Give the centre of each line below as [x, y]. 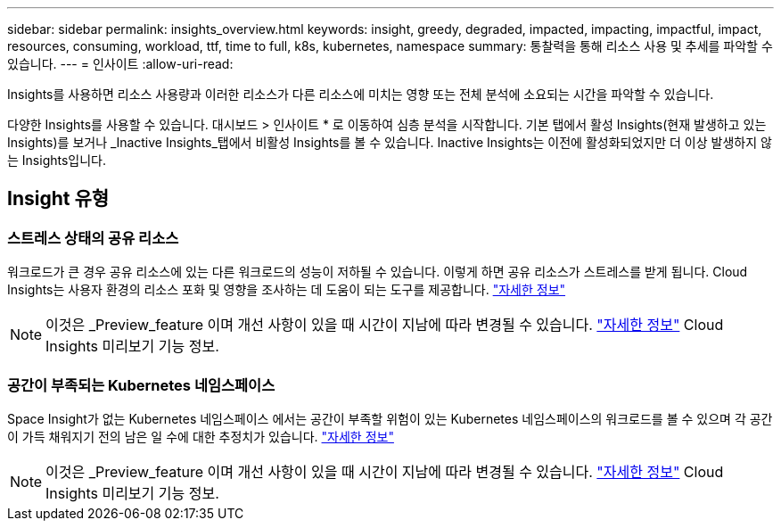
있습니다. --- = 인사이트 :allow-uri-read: [120, 64]
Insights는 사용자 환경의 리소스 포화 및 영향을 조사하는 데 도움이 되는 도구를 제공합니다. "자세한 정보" [287, 290]
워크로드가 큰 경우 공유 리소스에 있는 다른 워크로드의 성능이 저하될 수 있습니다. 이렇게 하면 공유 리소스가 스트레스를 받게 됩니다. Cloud [378, 272]
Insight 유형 [58, 199]
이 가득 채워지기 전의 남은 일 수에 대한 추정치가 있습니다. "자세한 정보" [201, 436]
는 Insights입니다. [57, 160]
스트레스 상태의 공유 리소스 [93, 238]
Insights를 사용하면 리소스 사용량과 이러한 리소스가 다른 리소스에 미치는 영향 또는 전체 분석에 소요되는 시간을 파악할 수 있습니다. [361, 94]
